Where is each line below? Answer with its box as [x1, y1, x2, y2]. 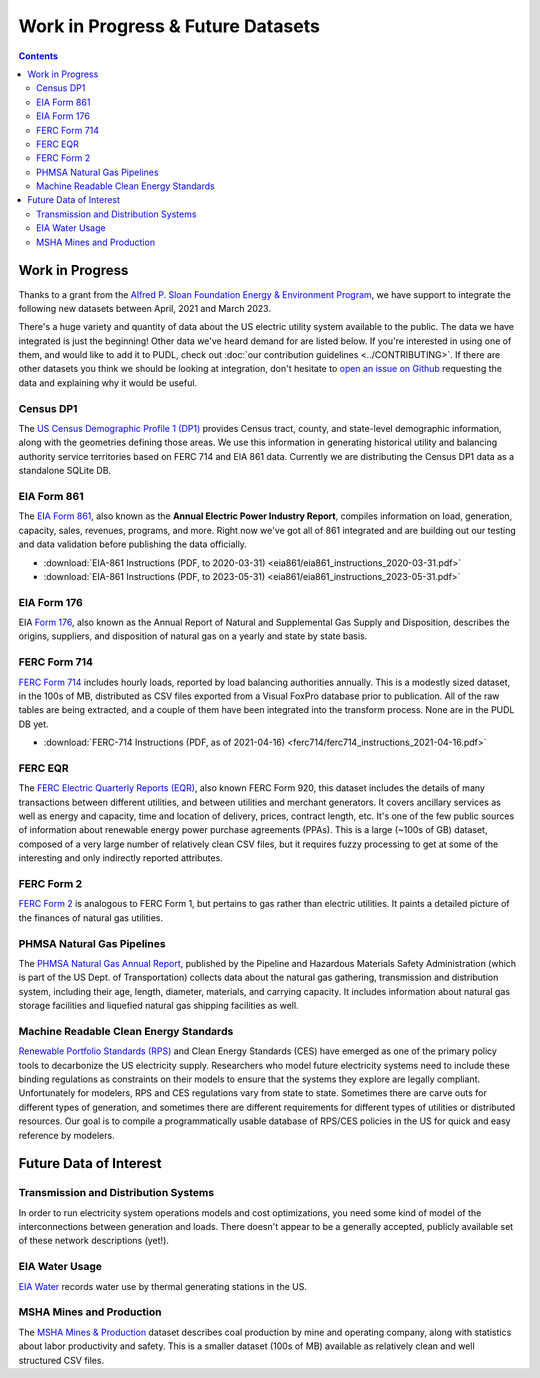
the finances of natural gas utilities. [18, 911, 164, 924]
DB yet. [18, 718, 49, 730]
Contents [18, 50, 59, 62]
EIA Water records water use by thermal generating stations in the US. [18, 1280, 307, 1292]
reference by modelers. [18, 1129, 115, 1141]
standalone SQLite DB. [18, 465, 112, 477]
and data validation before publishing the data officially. [18, 538, 247, 550]
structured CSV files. [18, 1354, 105, 1366]
